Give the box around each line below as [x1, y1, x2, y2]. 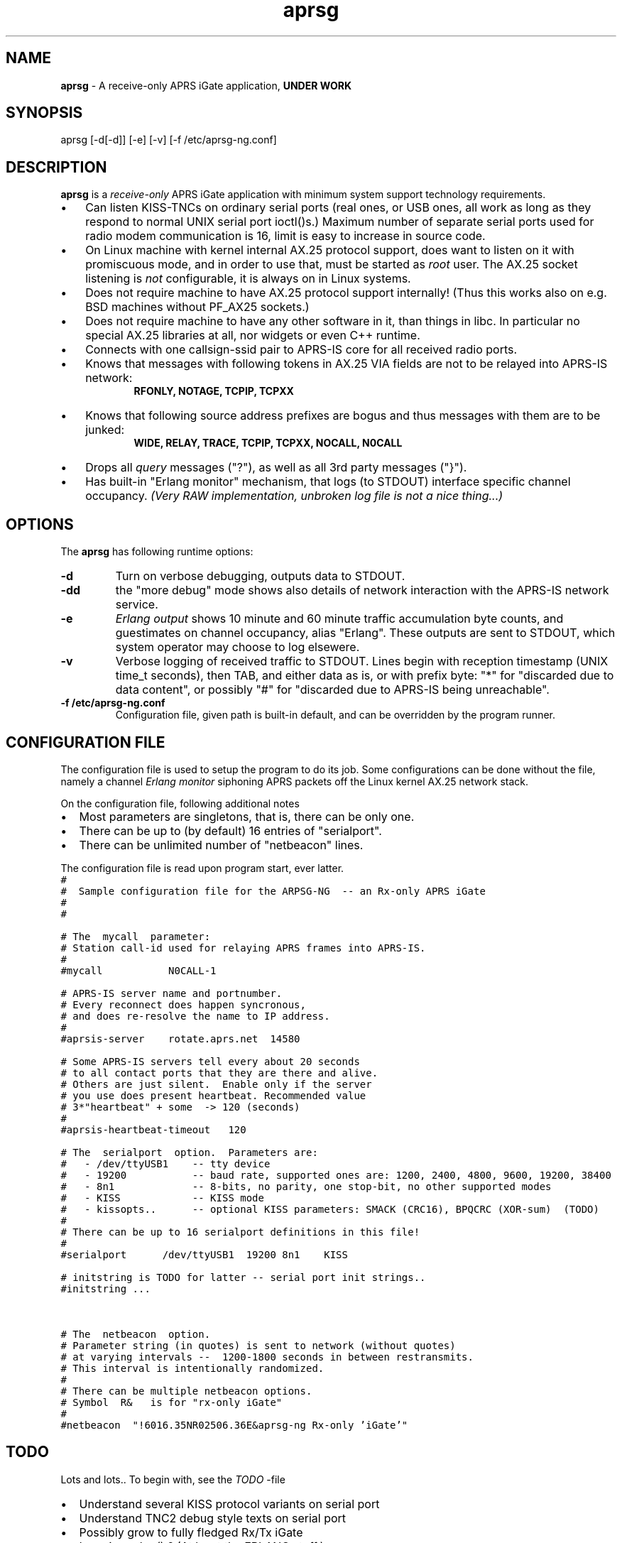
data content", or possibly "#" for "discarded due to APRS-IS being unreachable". [115, 682, 550, 697]
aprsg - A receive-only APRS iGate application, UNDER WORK [60, 79, 351, 92]
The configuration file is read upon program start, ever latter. [60, 861, 344, 874]
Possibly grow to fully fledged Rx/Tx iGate [79, 1525, 303, 1539]
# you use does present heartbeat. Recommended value [60, 1089, 366, 1101]
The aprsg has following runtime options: [60, 545, 253, 558]
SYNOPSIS [6, 104, 83, 122]
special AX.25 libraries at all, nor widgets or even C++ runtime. [85, 328, 420, 343]
